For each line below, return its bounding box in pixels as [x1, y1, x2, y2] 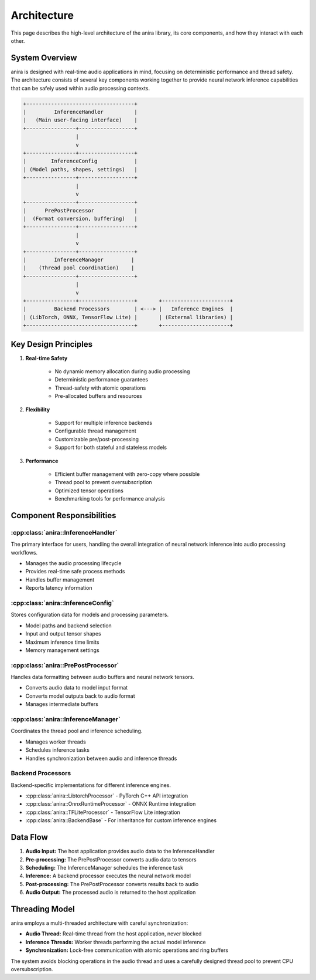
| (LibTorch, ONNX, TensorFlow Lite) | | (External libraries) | [23, 314, 233, 320]
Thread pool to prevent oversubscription [54, 479, 152, 486]
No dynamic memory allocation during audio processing [54, 368, 190, 375]
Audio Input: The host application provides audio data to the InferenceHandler [25, 848, 215, 855]
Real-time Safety [25, 354, 68, 361]
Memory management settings [25, 646, 99, 654]
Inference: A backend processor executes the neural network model [25, 872, 191, 880]
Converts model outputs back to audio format [25, 692, 136, 699]
